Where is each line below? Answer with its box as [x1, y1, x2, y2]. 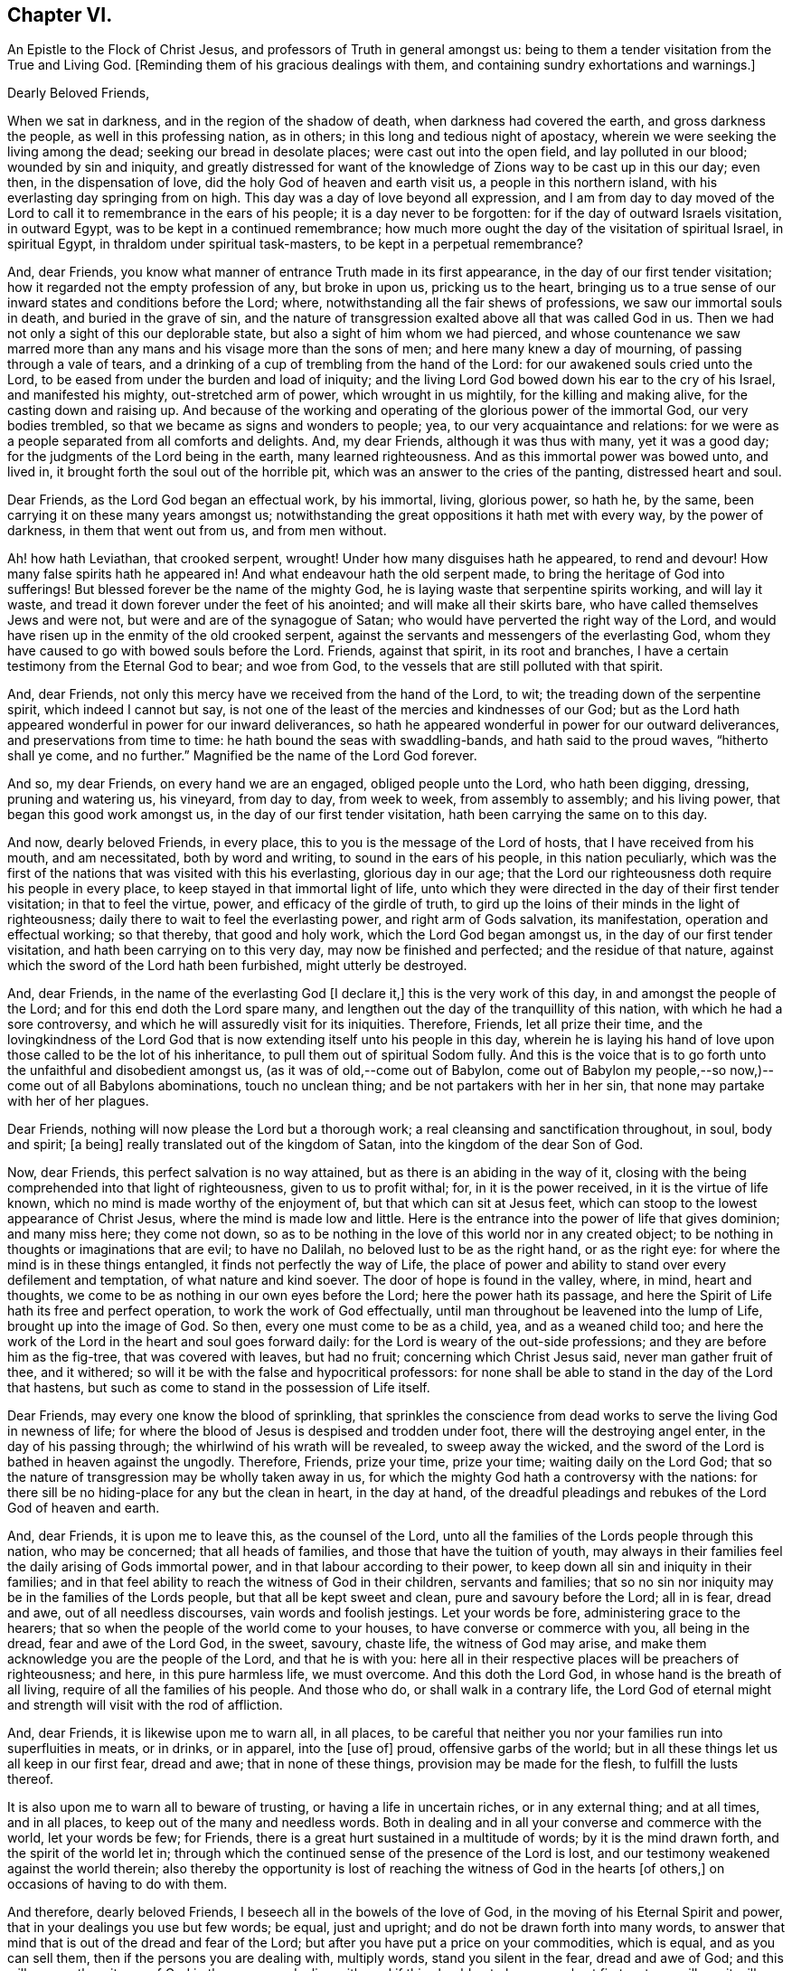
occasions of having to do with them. [7, 1876, 228, 1892]
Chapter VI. [7, 4, 113, 26]
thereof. [7, 1771, 54, 1787]
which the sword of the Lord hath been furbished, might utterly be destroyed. [7, 957, 467, 974]
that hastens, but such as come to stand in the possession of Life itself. [7, 1380, 430, 1396]
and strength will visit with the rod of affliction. [7, 1697, 283, 1713]
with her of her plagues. [7, 1093, 149, 1109]
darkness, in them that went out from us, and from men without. [7, 523, 387, 539]
